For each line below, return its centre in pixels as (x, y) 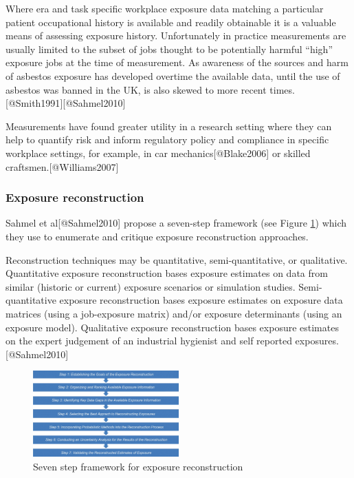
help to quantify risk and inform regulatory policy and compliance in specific (167, 139)
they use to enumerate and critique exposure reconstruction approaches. (157, 236)
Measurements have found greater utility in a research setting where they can (169, 126)
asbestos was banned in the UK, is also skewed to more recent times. (150, 89)
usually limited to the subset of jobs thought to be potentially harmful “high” (169, 49)
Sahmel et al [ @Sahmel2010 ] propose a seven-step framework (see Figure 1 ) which (176, 223)
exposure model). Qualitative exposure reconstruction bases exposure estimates (172, 327)
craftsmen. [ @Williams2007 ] (62, 166)
